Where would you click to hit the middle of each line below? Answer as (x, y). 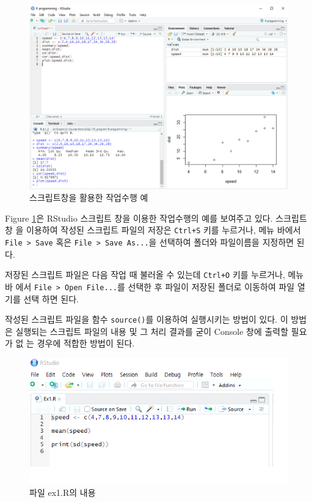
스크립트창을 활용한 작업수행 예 (89, 197)
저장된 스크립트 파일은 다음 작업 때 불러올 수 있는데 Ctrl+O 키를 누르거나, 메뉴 (154, 275)
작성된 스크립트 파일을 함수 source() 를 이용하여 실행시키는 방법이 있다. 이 (147, 319)
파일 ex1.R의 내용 (63, 493)
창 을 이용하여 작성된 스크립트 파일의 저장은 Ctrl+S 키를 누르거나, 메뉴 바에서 (153, 230)
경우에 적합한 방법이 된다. (86, 343)
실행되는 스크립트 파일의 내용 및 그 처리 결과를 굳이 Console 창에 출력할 (152, 331)
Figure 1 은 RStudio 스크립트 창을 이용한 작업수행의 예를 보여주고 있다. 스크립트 (156, 218)
